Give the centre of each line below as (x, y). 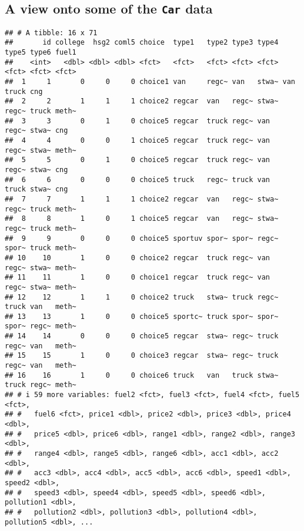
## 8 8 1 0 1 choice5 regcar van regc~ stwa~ (142, 219)
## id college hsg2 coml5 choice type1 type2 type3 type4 (142, 43)
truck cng (24, 91)
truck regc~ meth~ (41, 385)
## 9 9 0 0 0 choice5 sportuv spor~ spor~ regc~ (142, 238)
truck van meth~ (41, 307)
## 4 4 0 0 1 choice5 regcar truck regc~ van (138, 140)
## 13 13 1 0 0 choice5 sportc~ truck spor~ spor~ (142, 316)
